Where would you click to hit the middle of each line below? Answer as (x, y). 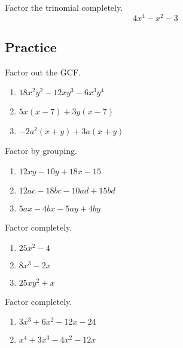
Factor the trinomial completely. (64, 7)
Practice (31, 47)
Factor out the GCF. (43, 72)
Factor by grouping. (41, 151)
